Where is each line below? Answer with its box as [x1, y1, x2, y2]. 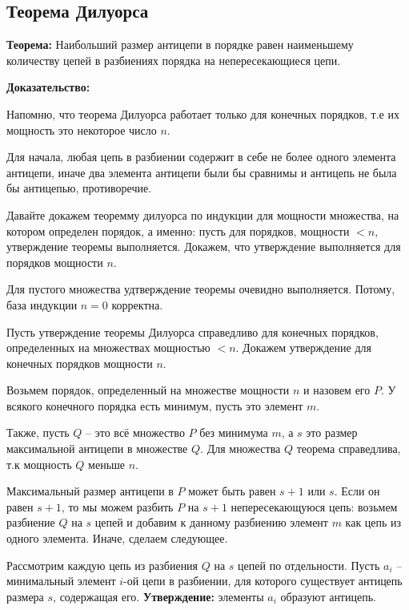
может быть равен [188, 483, 276, 499]
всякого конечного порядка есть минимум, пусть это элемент [6, 397, 303, 414]
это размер [306, 424, 358, 441]
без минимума [199, 424, 268, 441]
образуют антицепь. [280, 588, 376, 604]
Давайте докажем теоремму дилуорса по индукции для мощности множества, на [6, 206, 399, 223]
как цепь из [345, 514, 402, 531]
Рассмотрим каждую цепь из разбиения [6, 556, 198, 573]
